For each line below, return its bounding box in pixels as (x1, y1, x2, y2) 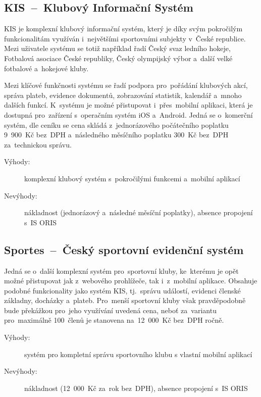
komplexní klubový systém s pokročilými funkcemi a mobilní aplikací (24, 173, 240, 183)
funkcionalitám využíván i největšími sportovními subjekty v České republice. (4, 33, 246, 43)
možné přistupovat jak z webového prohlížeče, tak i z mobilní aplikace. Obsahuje (4, 275, 257, 286)
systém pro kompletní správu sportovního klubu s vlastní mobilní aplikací (24, 349, 252, 359)
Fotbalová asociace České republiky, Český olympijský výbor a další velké (4, 53, 233, 63)
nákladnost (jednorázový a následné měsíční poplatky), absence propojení (24, 207, 253, 218)
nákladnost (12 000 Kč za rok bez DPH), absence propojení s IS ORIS (24, 382, 248, 393)
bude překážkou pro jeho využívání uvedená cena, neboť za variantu (4, 305, 217, 315)
